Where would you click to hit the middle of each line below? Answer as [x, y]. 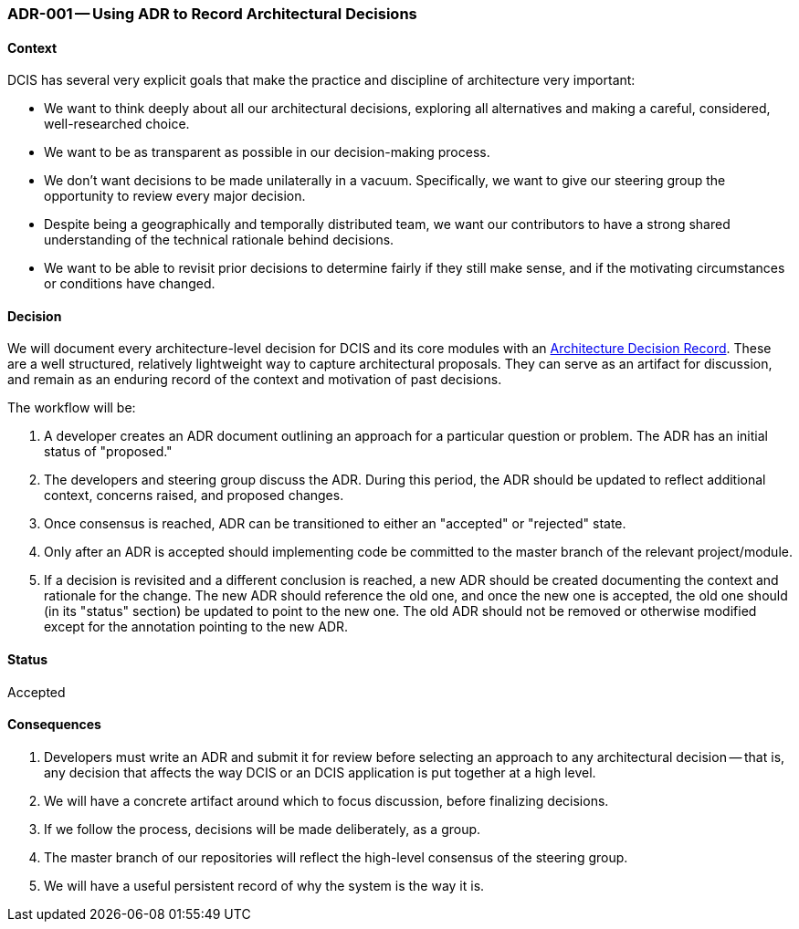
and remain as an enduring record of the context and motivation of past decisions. [255, 380]
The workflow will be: [72, 408]
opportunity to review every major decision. [175, 196]
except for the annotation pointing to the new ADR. [196, 627]
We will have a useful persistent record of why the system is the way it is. [264, 885]
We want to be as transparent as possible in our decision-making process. [267, 152]
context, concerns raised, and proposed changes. [194, 496]
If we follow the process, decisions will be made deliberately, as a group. [263, 829]
